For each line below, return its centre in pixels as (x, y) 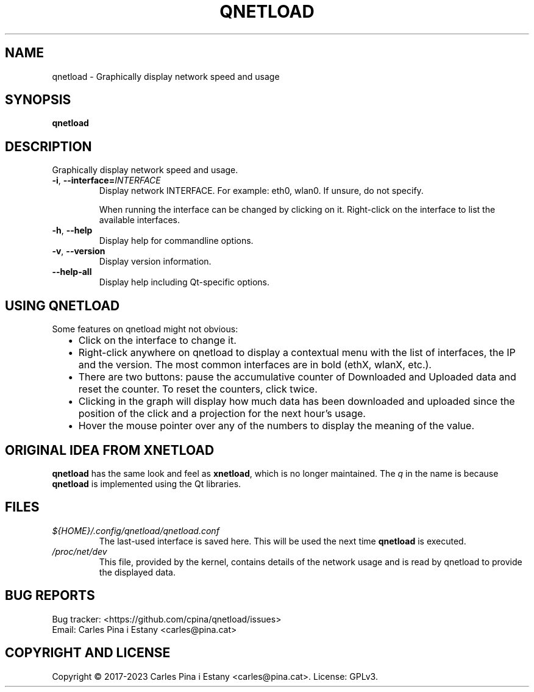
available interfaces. (139, 220)
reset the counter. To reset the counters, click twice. (198, 389)
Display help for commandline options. (176, 241)
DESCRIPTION (48, 146)
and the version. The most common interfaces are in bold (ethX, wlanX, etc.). (255, 365)
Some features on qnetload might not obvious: (145, 329)
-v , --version (79, 251)
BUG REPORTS (50, 596)
